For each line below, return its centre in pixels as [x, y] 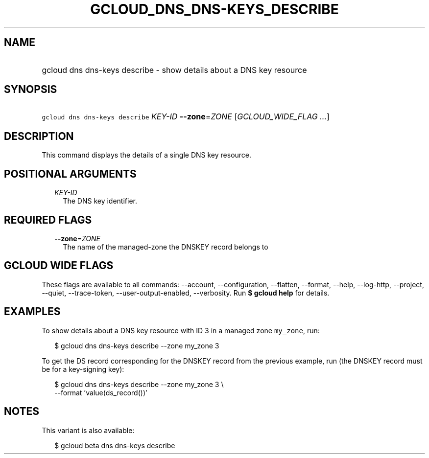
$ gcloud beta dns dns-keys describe [115, 445]
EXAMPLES [32, 312]
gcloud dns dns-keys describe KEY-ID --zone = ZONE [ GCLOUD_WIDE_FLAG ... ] [186, 117]
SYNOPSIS [31, 90]
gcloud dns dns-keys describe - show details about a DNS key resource [174, 70]
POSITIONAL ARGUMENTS [70, 174]
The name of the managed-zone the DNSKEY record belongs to [166, 247]
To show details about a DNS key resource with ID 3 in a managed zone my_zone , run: [181, 330]
